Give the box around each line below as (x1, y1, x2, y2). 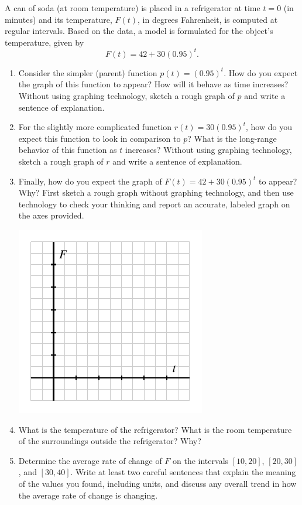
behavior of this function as (18, 144, 117, 156)
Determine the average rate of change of (18, 454, 162, 466)
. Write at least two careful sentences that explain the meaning (70, 466, 296, 478)
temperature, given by (5, 36, 84, 48)
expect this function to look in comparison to (18, 132, 181, 144)
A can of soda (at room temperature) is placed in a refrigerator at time (5, 2, 260, 13)
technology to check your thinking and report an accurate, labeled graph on (18, 197, 290, 210)
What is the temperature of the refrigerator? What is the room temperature (18, 423, 292, 435)
